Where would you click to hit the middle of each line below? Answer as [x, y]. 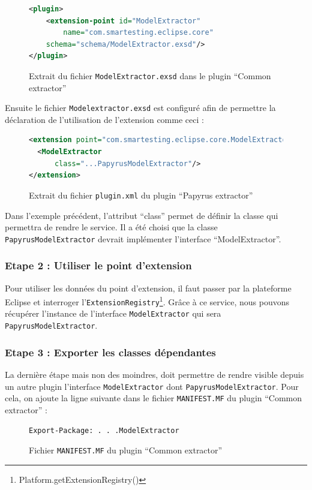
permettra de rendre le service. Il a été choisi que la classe [111, 227]
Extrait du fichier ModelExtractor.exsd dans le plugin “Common [150, 75]
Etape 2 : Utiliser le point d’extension [98, 265]
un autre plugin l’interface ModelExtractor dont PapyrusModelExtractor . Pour [152, 386]
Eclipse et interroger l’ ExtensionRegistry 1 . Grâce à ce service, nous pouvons [147, 301]
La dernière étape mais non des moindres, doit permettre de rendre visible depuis [154, 374]
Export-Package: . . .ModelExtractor [104, 430]
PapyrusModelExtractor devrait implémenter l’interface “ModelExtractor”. [143, 238]
